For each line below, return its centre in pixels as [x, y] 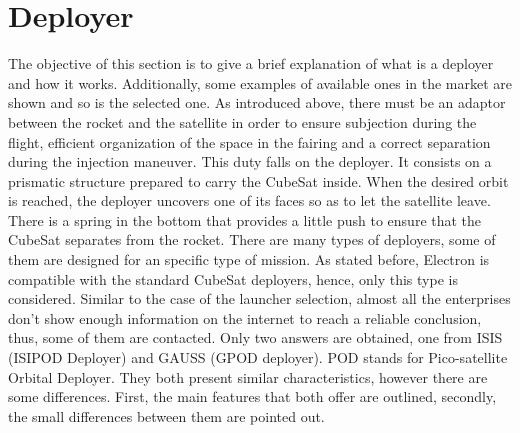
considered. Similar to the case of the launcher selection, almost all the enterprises [259, 298]
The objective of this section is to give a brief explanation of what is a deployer [251, 63]
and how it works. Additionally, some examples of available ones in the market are [260, 82]
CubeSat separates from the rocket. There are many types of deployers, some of [252, 239]
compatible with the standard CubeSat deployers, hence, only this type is [233, 278]
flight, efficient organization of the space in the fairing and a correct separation [249, 141]
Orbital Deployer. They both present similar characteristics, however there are [248, 376]
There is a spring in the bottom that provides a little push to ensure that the [245, 219]
